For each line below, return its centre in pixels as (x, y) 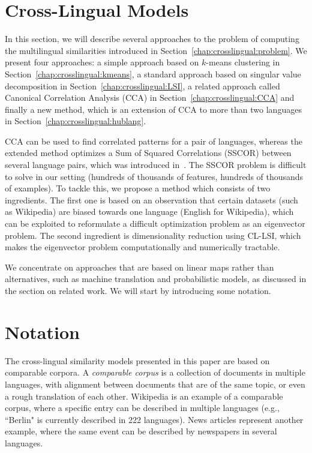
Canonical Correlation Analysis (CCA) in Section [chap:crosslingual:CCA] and (150, 97)
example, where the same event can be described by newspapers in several (141, 431)
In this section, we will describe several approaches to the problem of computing (152, 39)
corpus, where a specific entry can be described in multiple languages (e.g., (142, 408)
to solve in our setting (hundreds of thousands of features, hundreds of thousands (154, 176)
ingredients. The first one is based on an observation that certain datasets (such (151, 199)
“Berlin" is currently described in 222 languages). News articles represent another (154, 419)
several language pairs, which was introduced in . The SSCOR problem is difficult (156, 165)
